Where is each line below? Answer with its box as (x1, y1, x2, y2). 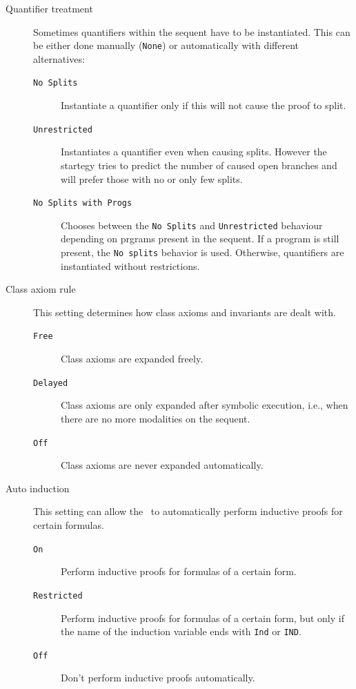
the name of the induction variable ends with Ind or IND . (61, 624, 301, 639)
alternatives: (33, 51, 85, 66)
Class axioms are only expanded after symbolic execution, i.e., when (61, 398, 348, 412)
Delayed (33, 378, 68, 388)
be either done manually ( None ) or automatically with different (33, 38, 299, 52)
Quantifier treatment (6, 1, 93, 15)
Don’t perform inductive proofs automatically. (61, 670, 255, 685)
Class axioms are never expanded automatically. (61, 458, 264, 472)
